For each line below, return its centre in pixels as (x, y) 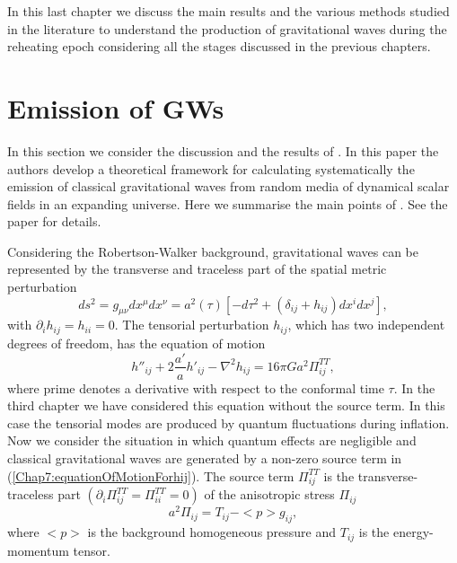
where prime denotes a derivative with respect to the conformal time (196, 387)
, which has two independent (366, 325)
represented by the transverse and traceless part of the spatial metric (197, 269)
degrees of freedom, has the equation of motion (136, 343)
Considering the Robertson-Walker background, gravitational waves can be (213, 251)
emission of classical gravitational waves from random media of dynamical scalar (228, 186)
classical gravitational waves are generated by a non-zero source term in (205, 457)
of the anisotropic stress (269, 494)
